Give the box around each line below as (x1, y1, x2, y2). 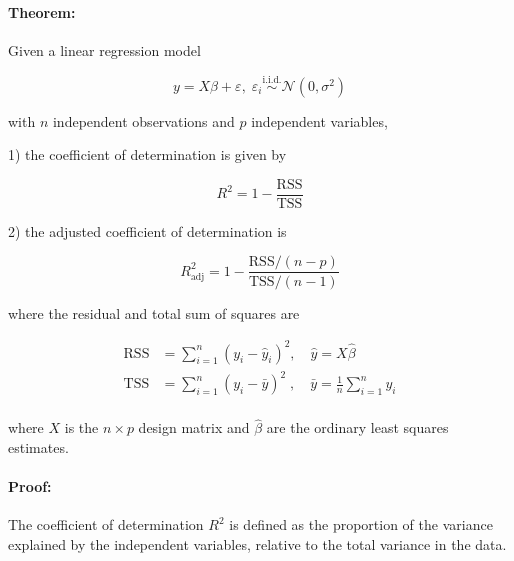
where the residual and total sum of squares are (8, 302, 300, 323)
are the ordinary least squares (266, 417, 449, 438)
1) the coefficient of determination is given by (8, 144, 287, 165)
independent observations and (52, 110, 235, 131)
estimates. (8, 437, 69, 458)
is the (64, 417, 99, 438)
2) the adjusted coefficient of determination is (8, 220, 287, 241)
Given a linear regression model (8, 39, 201, 60)
